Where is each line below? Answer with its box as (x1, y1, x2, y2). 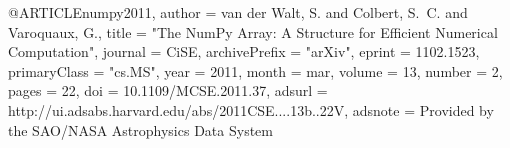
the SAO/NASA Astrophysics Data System (8, 119, 273, 140)
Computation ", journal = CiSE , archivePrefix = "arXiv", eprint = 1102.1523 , (8, 41, 480, 62)
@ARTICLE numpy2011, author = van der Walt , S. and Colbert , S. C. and (8, 2, 468, 22)
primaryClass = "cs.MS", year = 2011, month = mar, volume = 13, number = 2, (8, 60, 503, 81)
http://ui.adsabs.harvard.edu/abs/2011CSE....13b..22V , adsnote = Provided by (8, 99, 494, 120)
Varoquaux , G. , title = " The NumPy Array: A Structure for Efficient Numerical (8, 21, 498, 42)
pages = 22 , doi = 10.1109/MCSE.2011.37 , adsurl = (8, 80, 328, 101)
